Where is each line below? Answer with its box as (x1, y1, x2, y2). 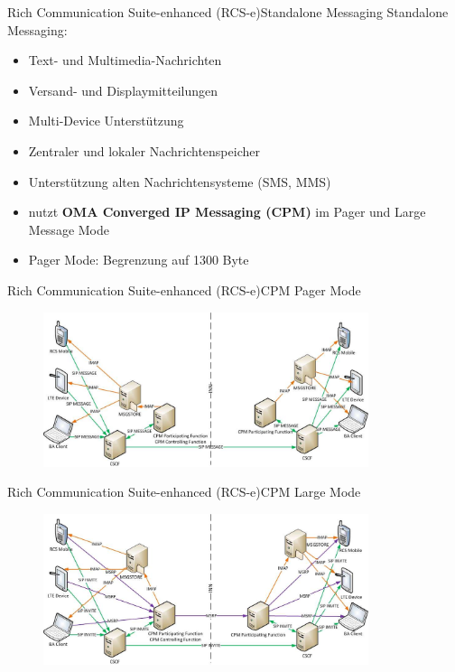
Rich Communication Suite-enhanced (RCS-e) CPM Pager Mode (7, 280, 361, 299)
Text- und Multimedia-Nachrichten (28, 51, 222, 70)
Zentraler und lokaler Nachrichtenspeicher (28, 141, 260, 160)
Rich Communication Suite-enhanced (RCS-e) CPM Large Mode (7, 482, 361, 501)
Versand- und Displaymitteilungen (28, 80, 218, 99)
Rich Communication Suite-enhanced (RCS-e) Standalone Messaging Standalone (7, 3, 449, 21)
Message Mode (28, 219, 109, 238)
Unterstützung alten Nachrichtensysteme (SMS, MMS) (28, 172, 331, 191)
